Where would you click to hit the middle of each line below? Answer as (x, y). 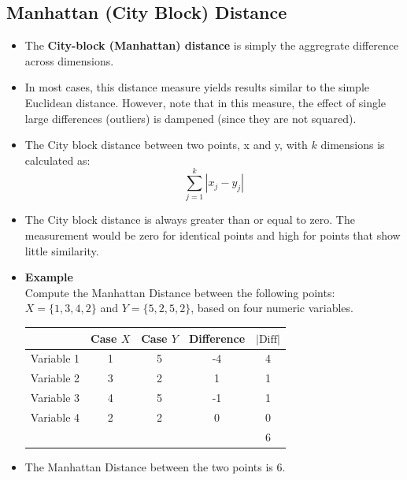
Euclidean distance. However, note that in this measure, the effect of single (205, 102)
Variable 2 (55, 378)
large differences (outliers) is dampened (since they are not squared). (191, 118)
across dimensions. (69, 60)
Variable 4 (55, 417)
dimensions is (353, 145)
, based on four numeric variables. (272, 308)
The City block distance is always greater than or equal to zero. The (190, 220)
